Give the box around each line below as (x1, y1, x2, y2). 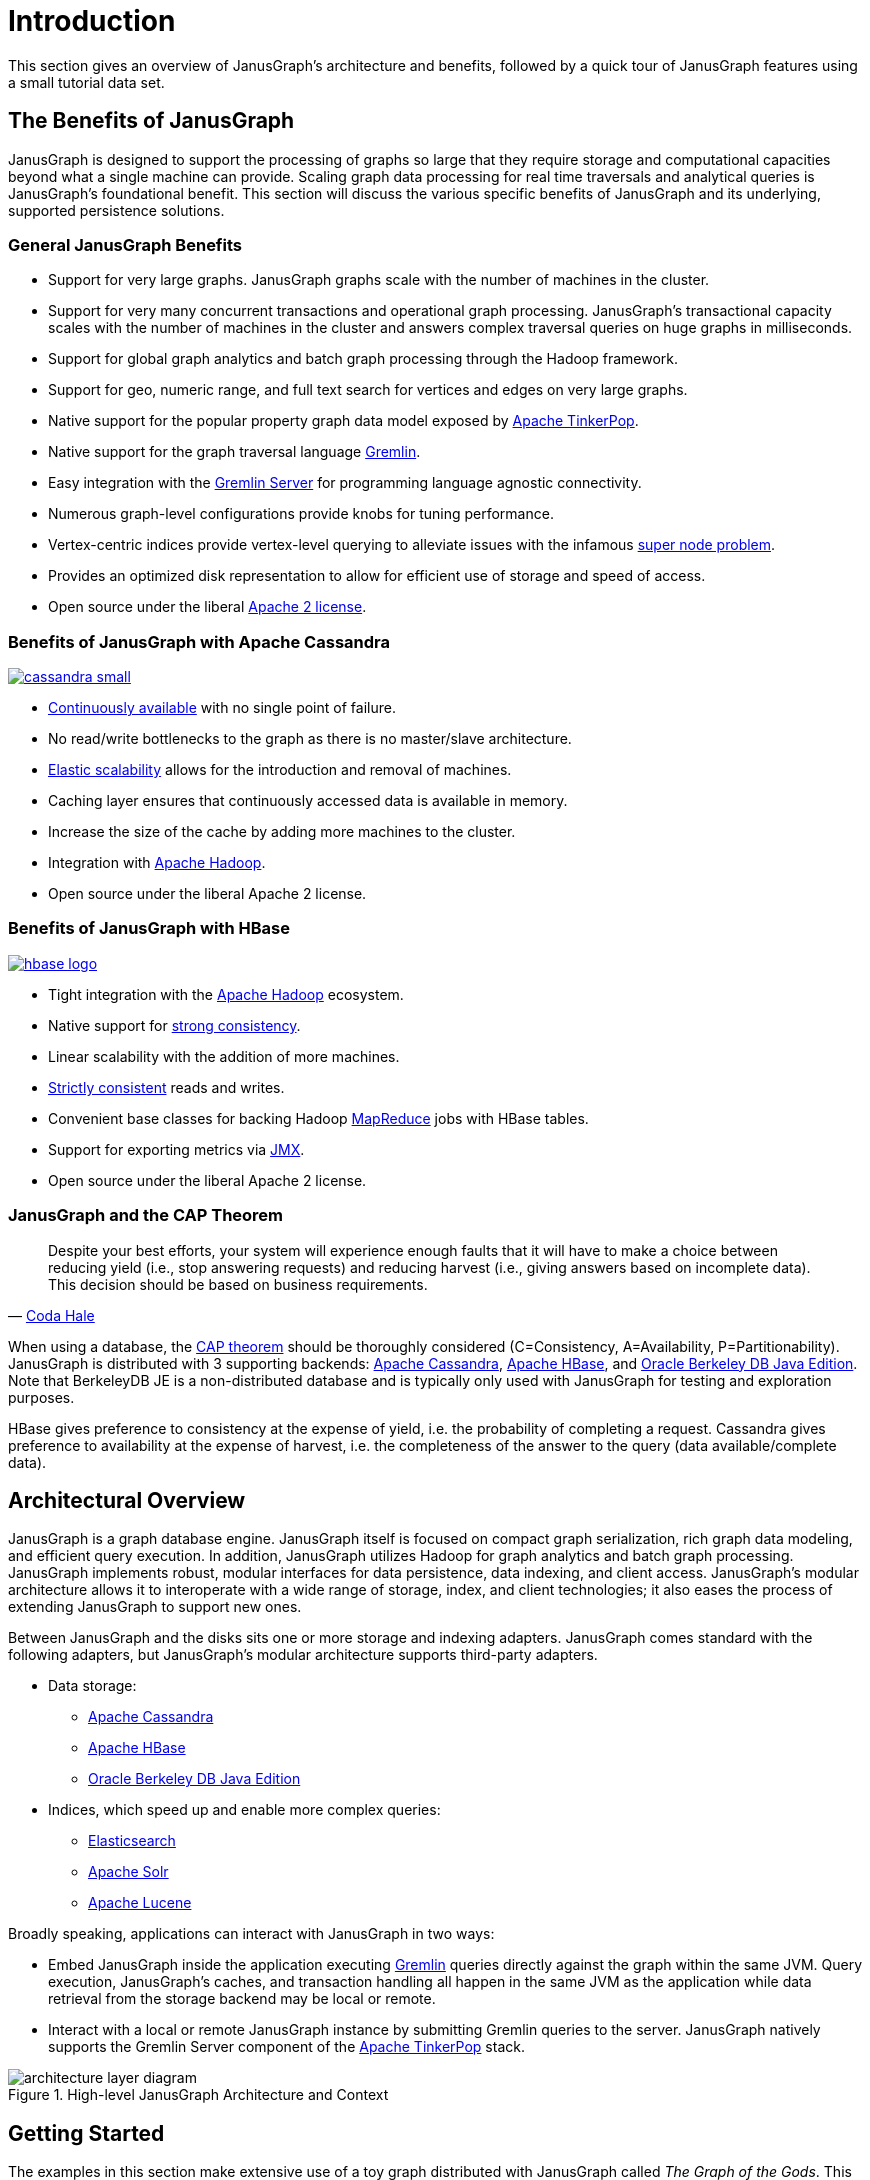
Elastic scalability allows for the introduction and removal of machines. (48, 761, 512, 779)
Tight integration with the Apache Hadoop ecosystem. (48, 985, 404, 1003)
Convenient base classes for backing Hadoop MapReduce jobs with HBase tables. (48, 1109, 589, 1127)
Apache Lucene (88, 1894, 192, 1912)
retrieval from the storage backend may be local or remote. (48, 1990, 436, 2008)
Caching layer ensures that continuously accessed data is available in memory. (48, 792, 568, 810)
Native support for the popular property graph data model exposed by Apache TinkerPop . (48, 412, 639, 430)
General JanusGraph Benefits (8, 234, 242, 255)
